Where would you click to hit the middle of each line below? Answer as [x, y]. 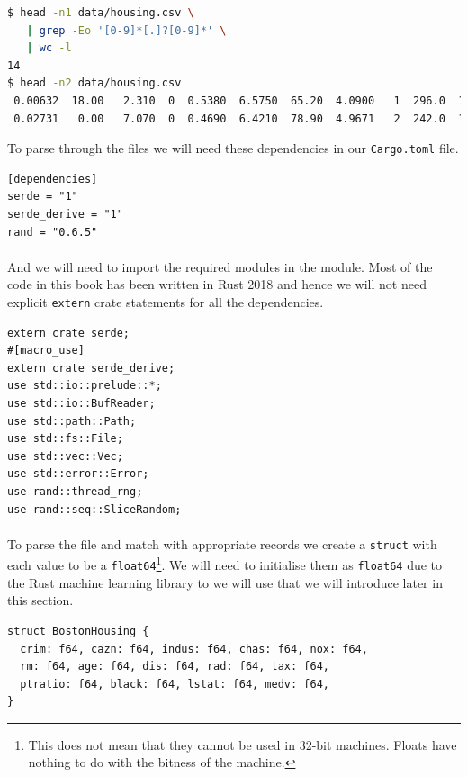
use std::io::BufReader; [81, 403]
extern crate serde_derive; [91, 368]
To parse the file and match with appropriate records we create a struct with [222, 543]
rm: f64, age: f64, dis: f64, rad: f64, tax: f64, [175, 667]
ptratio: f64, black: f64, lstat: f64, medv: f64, [175, 684]
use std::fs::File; [65, 439]
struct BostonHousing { [78, 631]
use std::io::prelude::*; [85, 386]
